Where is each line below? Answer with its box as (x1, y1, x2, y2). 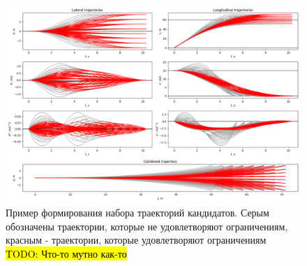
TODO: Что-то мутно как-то (6, 246, 127, 260)
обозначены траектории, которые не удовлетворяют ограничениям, (6, 219, 288, 233)
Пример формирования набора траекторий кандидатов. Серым (6, 205, 269, 219)
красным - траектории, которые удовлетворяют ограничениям (6, 232, 267, 247)
